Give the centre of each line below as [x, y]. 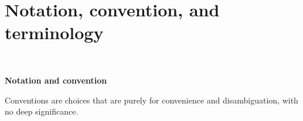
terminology [54, 32]
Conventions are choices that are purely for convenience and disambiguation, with [151, 100]
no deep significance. [42, 111]
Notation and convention [56, 80]
